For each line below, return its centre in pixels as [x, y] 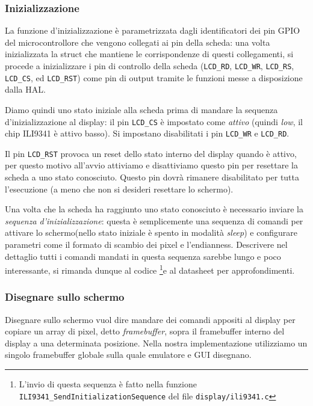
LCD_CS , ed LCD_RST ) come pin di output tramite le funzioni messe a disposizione [154, 77]
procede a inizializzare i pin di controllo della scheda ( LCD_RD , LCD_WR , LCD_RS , [150, 66]
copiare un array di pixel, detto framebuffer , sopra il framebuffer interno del [145, 331]
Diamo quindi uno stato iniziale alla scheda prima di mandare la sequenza [141, 109]
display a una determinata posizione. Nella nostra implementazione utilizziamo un [156, 343]
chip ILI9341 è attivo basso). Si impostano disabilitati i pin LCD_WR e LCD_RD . [147, 133]
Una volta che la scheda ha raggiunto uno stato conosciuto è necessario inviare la [154, 209]
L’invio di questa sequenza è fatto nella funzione [108, 384]
